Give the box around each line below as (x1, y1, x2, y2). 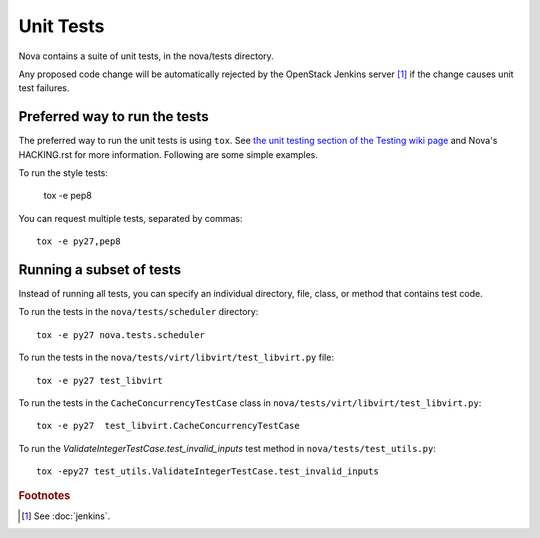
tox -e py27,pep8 (36, 236, 121, 247)
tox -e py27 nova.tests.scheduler (36, 329, 205, 340)
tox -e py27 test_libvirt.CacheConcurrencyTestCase (36, 420, 300, 432)
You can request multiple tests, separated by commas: (18, 212, 244, 224)
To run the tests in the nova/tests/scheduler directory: (18, 306, 259, 318)
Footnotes (18, 488, 71, 502)
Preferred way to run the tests (18, 108, 209, 125)
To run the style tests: (18, 167, 109, 179)
